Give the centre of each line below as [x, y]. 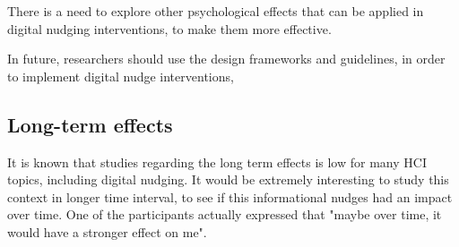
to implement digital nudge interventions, [121, 76]
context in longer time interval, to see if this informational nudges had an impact [230, 196]
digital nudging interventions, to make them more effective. [169, 28]
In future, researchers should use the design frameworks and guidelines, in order [226, 59]
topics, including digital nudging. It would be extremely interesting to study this [228, 179]
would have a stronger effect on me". [107, 231]
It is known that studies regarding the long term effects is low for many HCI [217, 162]
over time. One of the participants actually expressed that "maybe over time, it [225, 214]
